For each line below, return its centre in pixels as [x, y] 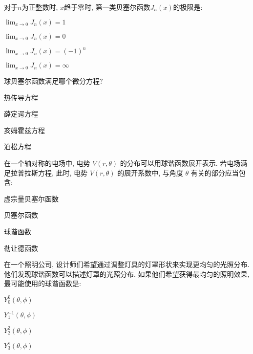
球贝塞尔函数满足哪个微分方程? [53, 81]
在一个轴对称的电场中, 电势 [47, 163]
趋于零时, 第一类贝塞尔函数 [107, 7]
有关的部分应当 [215, 172]
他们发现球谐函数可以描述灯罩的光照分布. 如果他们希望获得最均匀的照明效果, [127, 274]
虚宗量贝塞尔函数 [31, 198]
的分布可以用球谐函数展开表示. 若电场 [180, 163]
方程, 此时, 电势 [63, 172]
